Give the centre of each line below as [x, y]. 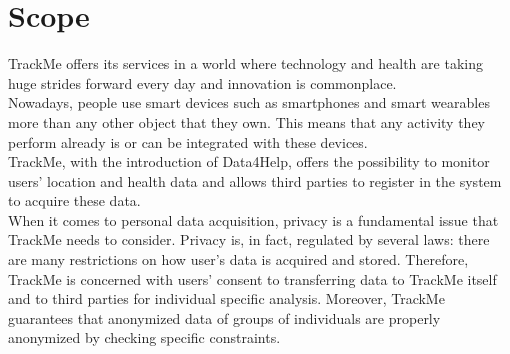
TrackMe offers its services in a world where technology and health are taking [245, 63]
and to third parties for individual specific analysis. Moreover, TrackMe [226, 298]
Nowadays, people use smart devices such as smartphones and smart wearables [249, 102]
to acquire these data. [74, 200]
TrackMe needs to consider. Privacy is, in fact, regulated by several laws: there [249, 239]
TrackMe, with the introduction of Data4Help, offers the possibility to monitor [249, 161]
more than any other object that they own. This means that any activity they [247, 121]
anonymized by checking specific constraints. [144, 337]
